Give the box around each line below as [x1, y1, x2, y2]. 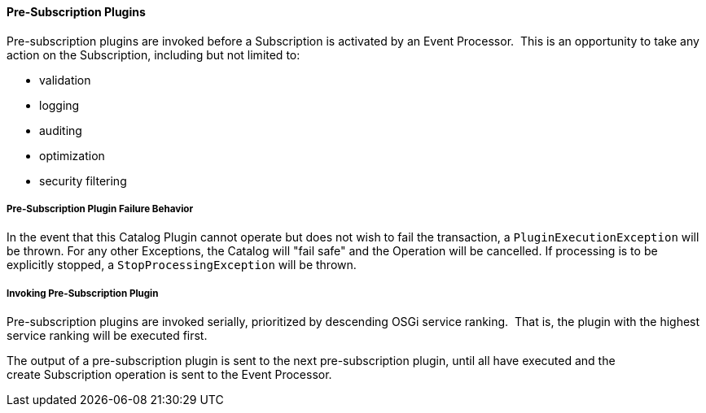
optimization [39, 148, 105, 163]
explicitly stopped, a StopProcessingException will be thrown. [7, 258, 357, 272]
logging [39, 98, 80, 112]
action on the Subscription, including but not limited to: [7, 47, 300, 62]
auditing [39, 123, 82, 137]
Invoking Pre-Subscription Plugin [7, 287, 159, 299]
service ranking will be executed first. [7, 328, 208, 343]
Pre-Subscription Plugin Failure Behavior [7, 203, 194, 215]
